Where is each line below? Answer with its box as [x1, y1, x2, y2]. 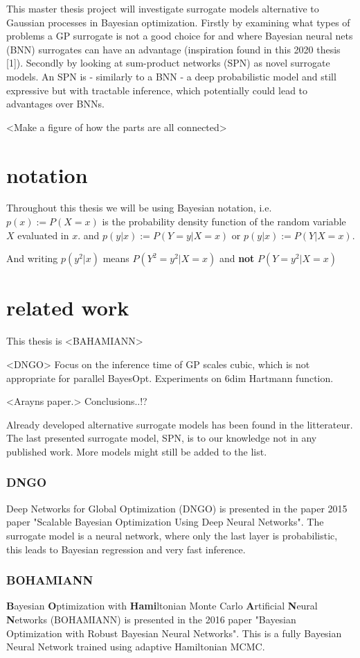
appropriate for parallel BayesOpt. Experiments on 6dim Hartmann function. [6, 370, 334, 385]
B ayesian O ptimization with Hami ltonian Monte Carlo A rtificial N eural [6, 598, 318, 613]
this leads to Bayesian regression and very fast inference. [6, 542, 246, 556]
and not [219, 251, 255, 266]
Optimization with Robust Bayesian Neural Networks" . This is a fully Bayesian [6, 625, 342, 640]
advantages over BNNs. [6, 96, 105, 111]
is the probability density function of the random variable [102, 214, 346, 229]
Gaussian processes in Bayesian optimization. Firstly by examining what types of [6, 15, 350, 29]
